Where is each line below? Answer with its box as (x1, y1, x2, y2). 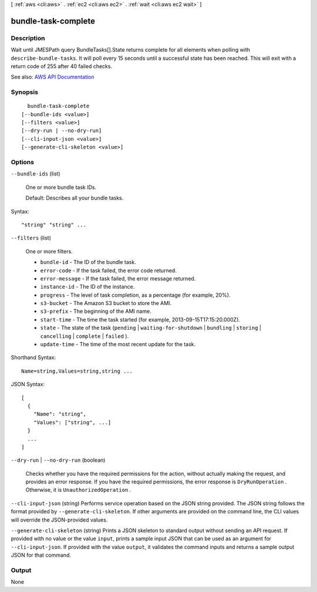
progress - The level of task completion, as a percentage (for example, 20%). (40, 291, 231, 299)
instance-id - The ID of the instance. (40, 283, 135, 290)
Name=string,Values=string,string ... (21, 367, 133, 374)
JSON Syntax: (11, 381, 45, 388)
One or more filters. (25, 248, 73, 255)
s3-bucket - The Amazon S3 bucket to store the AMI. (40, 300, 172, 307)
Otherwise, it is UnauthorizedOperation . (25, 486, 131, 493)
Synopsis (11, 88, 38, 96)
